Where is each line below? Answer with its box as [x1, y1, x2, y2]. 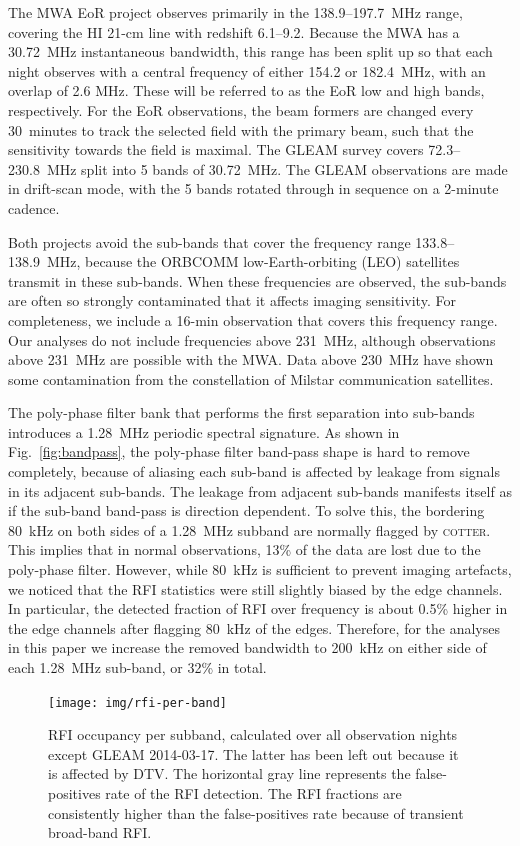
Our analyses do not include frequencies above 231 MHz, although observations [8, 329, 496, 350]
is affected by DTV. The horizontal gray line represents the [48, 763, 411, 784]
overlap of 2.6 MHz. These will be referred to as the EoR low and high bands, [8, 80, 485, 101]
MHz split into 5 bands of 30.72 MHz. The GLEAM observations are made [46, 158, 508, 179]
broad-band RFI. [48, 822, 152, 843]
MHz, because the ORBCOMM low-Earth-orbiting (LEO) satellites [46, 251, 460, 272]
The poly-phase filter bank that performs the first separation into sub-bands [8, 402, 475, 423]
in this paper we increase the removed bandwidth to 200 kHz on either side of [8, 637, 487, 658]
